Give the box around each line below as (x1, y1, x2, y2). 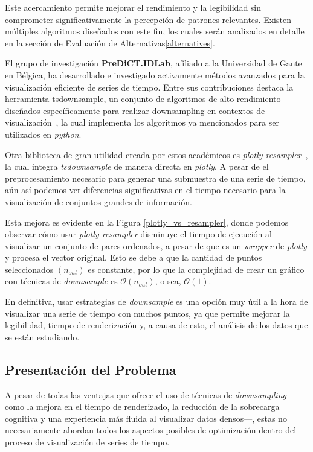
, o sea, (155, 275, 181, 287)
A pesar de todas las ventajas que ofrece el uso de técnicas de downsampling (5, 388, 286, 401)
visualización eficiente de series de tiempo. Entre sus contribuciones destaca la (5, 80, 294, 93)
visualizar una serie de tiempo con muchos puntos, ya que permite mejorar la (5, 307, 290, 319)
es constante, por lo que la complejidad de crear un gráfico (88, 263, 305, 275)
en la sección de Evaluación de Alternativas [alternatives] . (5, 36, 215, 49)
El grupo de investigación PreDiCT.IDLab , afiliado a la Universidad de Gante (5, 57, 302, 69)
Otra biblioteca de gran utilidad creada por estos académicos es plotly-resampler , (5, 148, 308, 161)
